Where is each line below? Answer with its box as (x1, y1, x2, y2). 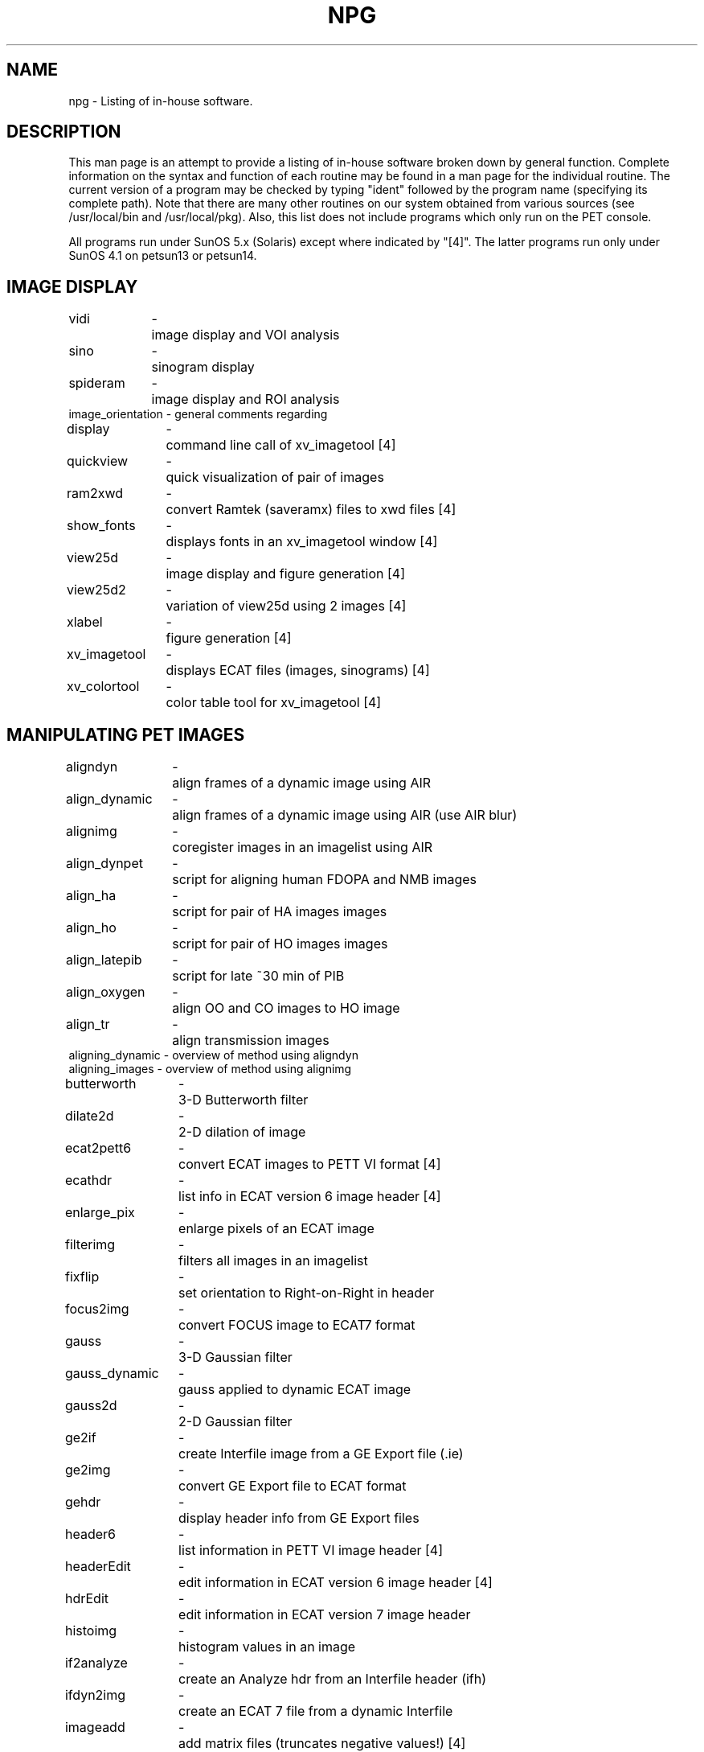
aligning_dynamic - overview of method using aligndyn (68, 1048, 358, 1063)
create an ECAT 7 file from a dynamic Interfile (178, 1703, 453, 1720)
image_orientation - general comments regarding (68, 407, 328, 422)
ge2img (64, 1462, 111, 1479)
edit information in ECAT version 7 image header (178, 1606, 471, 1623)
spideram (68, 375, 125, 392)
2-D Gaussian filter (178, 1413, 293, 1430)
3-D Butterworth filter (178, 1092, 309, 1108)
